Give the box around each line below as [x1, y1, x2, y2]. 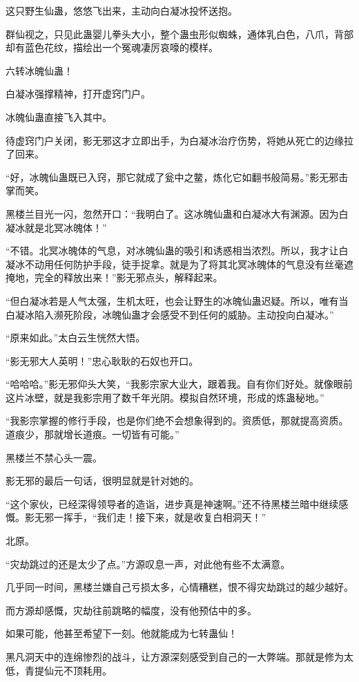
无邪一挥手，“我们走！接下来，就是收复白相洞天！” [34, 510, 266, 524]
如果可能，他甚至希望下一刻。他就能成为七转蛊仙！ [6, 626, 237, 641]
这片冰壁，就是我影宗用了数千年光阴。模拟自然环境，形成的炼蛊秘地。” [6, 390, 324, 404]
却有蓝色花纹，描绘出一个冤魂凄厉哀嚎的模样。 [6, 40, 218, 55]
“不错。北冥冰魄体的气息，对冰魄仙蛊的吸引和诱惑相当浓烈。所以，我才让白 [6, 243, 349, 258]
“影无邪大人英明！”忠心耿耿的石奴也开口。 [6, 353, 199, 368]
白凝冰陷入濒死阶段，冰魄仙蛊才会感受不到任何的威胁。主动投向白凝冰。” [6, 307, 334, 321]
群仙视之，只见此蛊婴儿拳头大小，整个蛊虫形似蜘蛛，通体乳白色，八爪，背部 [6, 26, 353, 41]
